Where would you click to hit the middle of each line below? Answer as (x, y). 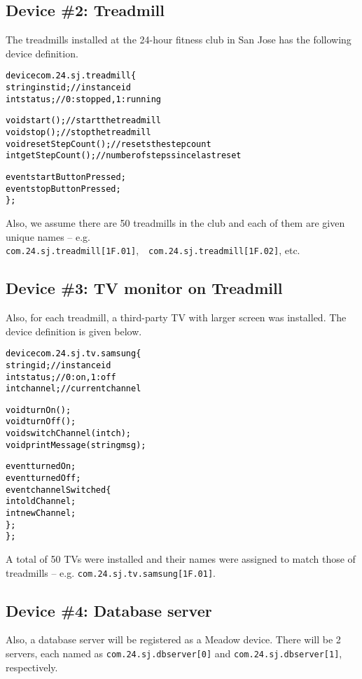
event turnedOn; (41, 467)
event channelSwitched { (58, 490)
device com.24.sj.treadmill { (71, 76)
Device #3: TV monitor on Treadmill (144, 288)
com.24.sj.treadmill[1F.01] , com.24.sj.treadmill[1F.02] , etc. (153, 250)
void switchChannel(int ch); (68, 434)
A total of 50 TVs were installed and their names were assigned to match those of (181, 559)
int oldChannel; (41, 502)
